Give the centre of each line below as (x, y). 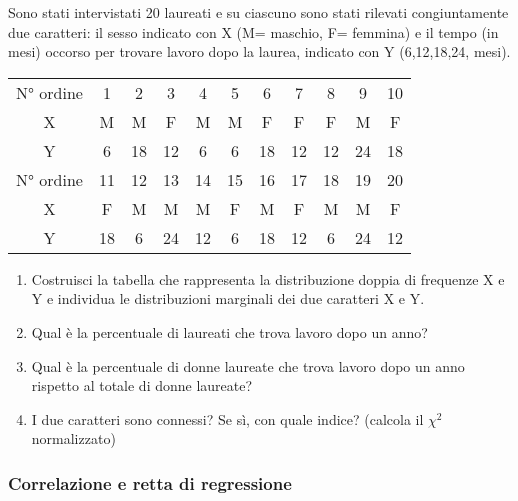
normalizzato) (73, 438)
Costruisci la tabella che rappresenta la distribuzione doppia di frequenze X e (268, 278)
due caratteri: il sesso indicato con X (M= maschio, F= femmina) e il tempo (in (253, 31)
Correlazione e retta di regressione (150, 482)
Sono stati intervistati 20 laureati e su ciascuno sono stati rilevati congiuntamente (258, 12)
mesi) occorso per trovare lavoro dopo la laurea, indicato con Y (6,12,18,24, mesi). (259, 51)
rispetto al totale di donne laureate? (142, 385)
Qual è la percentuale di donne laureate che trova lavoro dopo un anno (248, 365)
